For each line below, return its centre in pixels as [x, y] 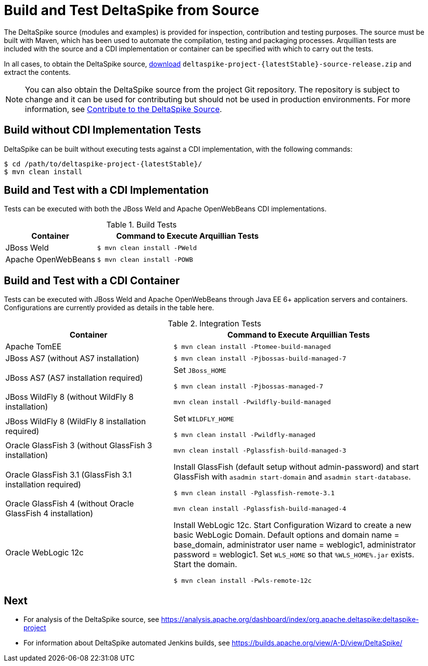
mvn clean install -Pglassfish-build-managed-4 [260, 508]
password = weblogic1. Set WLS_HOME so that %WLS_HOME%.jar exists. [294, 555]
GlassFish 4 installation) [49, 514]
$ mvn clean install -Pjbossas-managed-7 [248, 387]
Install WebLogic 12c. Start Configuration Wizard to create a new [292, 525]
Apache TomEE [34, 347]
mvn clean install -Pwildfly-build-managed [252, 402]
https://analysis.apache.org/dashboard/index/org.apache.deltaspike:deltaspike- [290, 620]
